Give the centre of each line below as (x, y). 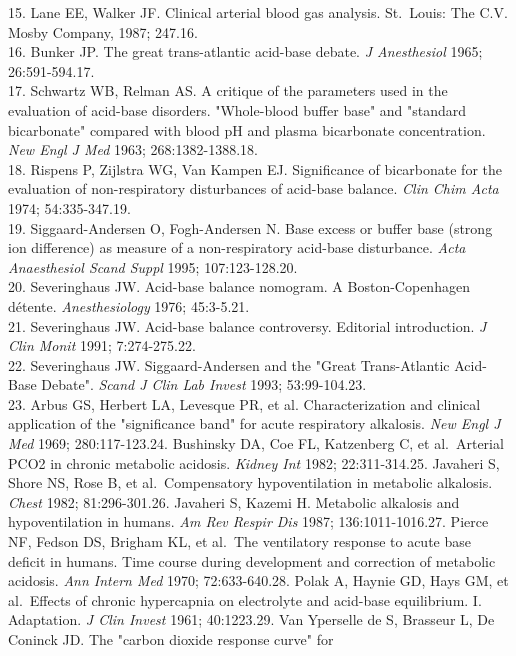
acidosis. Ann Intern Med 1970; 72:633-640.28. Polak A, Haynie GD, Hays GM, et (258, 580)
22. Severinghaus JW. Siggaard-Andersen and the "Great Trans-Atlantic (229, 364)
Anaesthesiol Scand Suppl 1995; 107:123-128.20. (153, 266)
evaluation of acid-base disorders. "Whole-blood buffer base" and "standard (237, 109)
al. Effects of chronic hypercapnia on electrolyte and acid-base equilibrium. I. (245, 599)
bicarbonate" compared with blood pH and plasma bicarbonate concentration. (247, 129)
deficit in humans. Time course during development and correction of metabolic (252, 560)
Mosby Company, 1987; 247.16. (103, 31)
